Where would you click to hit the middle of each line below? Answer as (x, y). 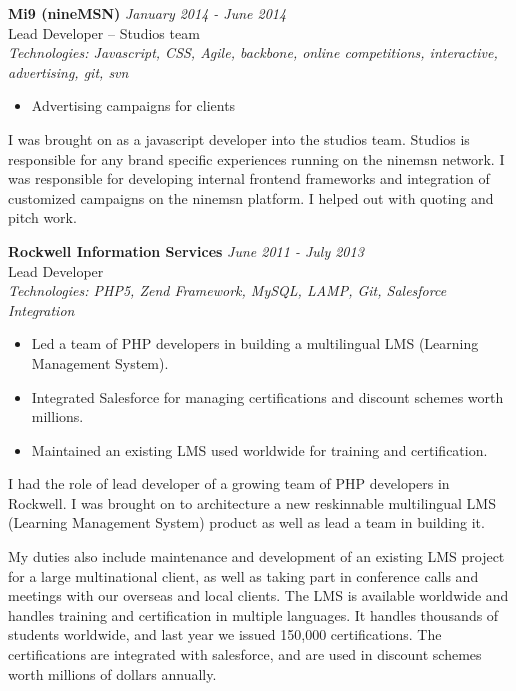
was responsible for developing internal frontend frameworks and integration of (249, 178)
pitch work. (42, 217)
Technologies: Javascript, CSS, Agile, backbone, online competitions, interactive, (253, 52)
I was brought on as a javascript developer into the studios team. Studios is (239, 138)
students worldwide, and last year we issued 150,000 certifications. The (225, 634)
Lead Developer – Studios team (104, 32)
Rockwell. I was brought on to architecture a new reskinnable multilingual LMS (252, 502)
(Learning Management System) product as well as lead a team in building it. (246, 522)
